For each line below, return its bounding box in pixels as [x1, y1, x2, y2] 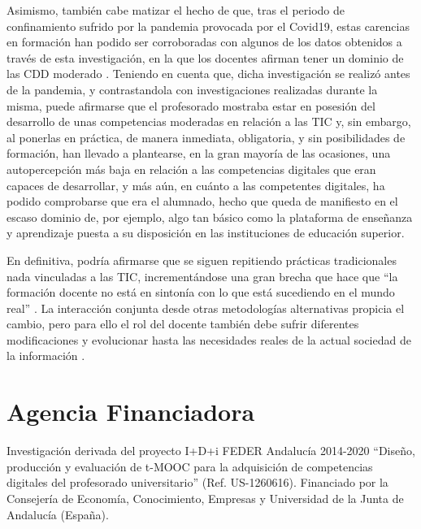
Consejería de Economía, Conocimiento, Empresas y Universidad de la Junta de [7, 489, 404, 506]
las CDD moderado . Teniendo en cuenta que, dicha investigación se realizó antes [7, 65, 410, 82]
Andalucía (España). [7, 505, 109, 522]
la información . [7, 347, 85, 364]
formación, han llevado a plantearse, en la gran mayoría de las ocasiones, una [7, 145, 391, 162]
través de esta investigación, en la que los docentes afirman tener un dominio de [7, 49, 404, 66]
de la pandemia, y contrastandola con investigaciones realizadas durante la [7, 80, 378, 98]
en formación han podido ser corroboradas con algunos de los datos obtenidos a [7, 33, 402, 50]
